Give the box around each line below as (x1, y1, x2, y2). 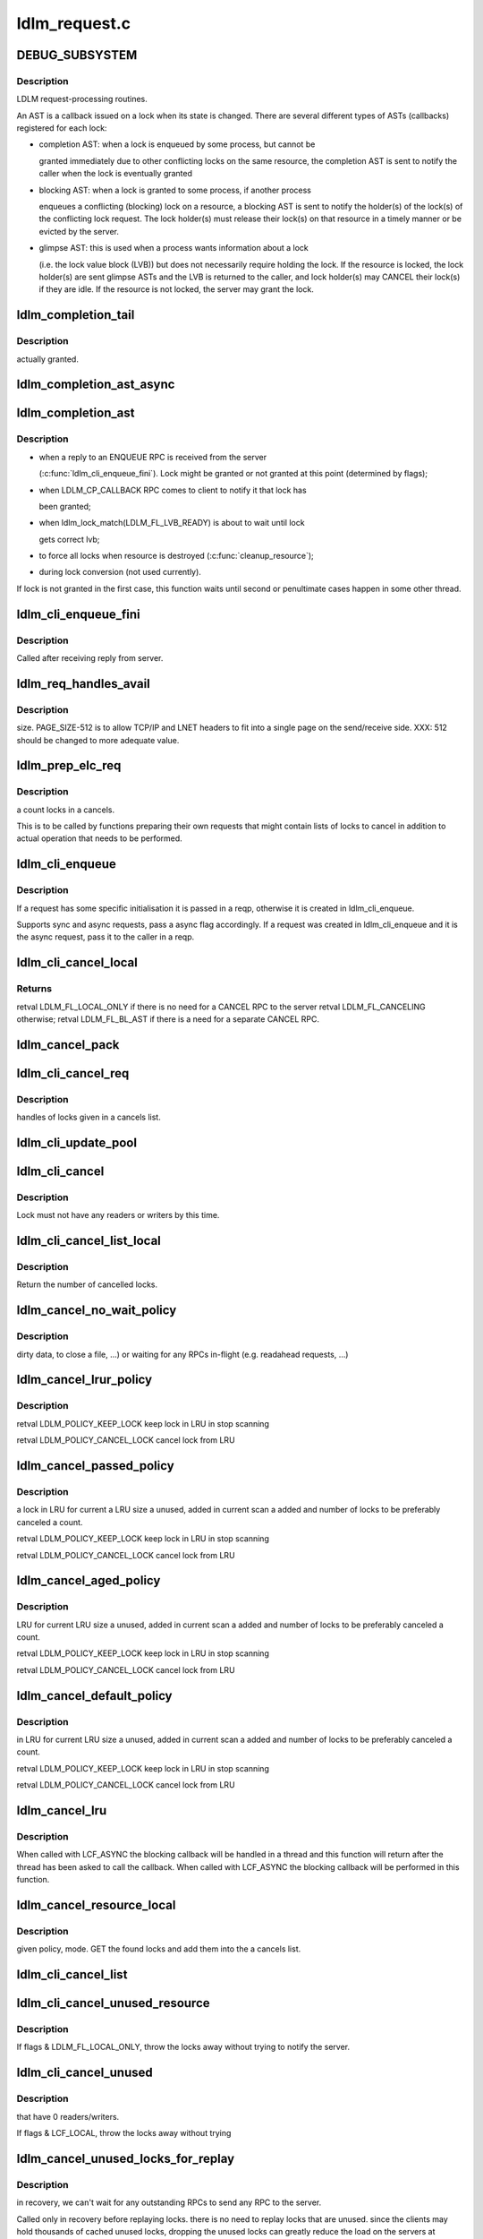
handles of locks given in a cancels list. (16, 1111, 161, 1123)
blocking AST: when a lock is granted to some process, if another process (38, 184, 312, 195)
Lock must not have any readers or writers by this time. (16, 1210, 220, 1221)
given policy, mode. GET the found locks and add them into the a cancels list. (16, 1943, 301, 1954)
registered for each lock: (16, 123, 107, 133)
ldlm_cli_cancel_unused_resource (16, 1995, 210, 2011)
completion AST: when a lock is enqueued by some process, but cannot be (38, 139, 316, 150)
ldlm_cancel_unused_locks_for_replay (16, 2150, 235, 2166)
